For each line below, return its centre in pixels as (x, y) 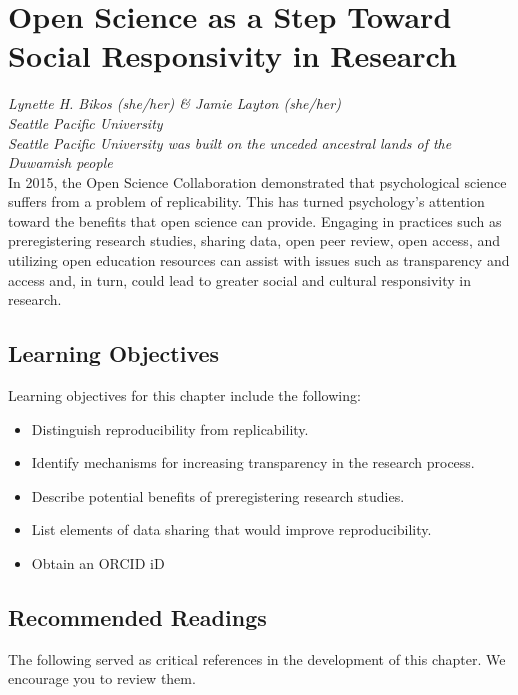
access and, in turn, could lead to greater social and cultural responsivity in (239, 279)
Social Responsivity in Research (232, 55)
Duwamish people (60, 162)
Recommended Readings (137, 617)
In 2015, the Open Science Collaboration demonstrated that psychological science (257, 181)
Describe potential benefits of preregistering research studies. (218, 495)
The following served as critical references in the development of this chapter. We (257, 658)
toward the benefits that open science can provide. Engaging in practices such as (255, 220)
